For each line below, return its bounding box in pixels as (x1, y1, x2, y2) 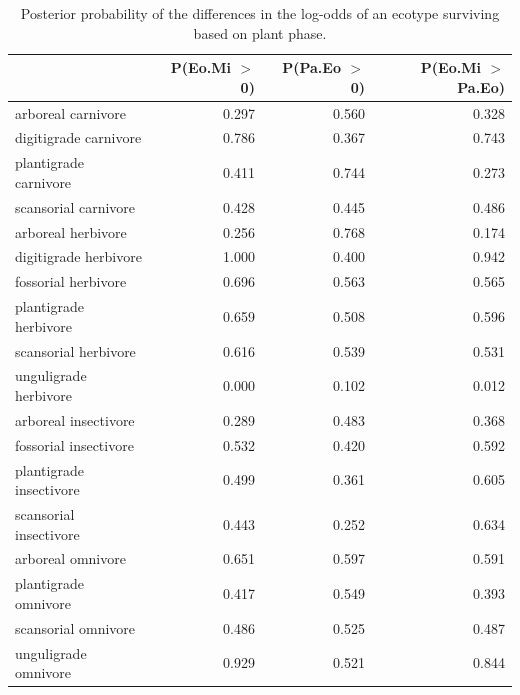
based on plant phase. (193, 22, 327, 43)
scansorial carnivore (15, 196, 136, 217)
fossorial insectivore (15, 434, 134, 455)
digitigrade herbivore (15, 246, 142, 267)
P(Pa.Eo (282, 57, 341, 78)
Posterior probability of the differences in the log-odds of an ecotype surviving (20, 3, 500, 23)
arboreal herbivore (15, 221, 127, 242)
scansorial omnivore (15, 617, 136, 638)
